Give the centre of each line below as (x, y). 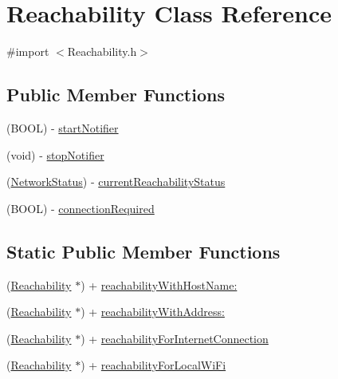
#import (28, 51)
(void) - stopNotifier (55, 154)
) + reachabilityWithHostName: (159, 284)
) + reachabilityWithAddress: (153, 312)
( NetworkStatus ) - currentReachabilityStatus (116, 182)
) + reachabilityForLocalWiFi (153, 365)
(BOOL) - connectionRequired (81, 208)
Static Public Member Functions (143, 251)
